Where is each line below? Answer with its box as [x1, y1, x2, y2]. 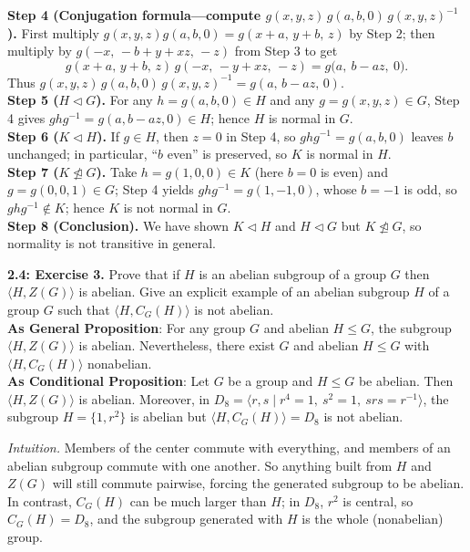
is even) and [320, 161, 388, 181]
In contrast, [7, 491, 72, 510]
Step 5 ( [7, 90, 59, 109]
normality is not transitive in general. [7, 234, 216, 253]
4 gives [7, 108, 46, 127]
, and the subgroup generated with [89, 509, 283, 528]
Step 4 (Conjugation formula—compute [7, 5, 261, 24]
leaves [411, 126, 444, 145]
